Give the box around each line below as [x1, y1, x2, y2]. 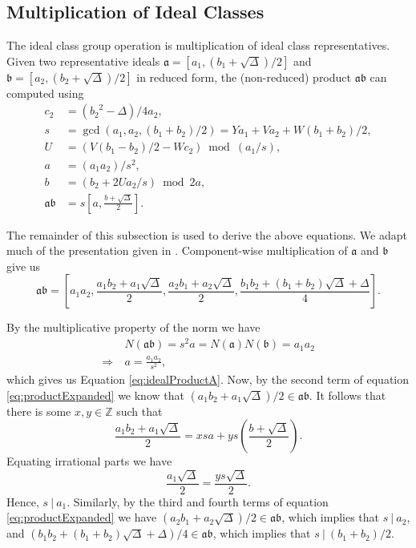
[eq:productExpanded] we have [6, 509, 157, 526]
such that [116, 402, 163, 419]
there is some [6, 402, 71, 419]
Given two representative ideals [6, 52, 160, 69]
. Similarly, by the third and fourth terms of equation [67, 493, 329, 510]
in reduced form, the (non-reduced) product [136, 68, 351, 85]
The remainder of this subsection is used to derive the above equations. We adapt [6, 226, 407, 243]
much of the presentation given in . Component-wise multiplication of [6, 242, 348, 259]
